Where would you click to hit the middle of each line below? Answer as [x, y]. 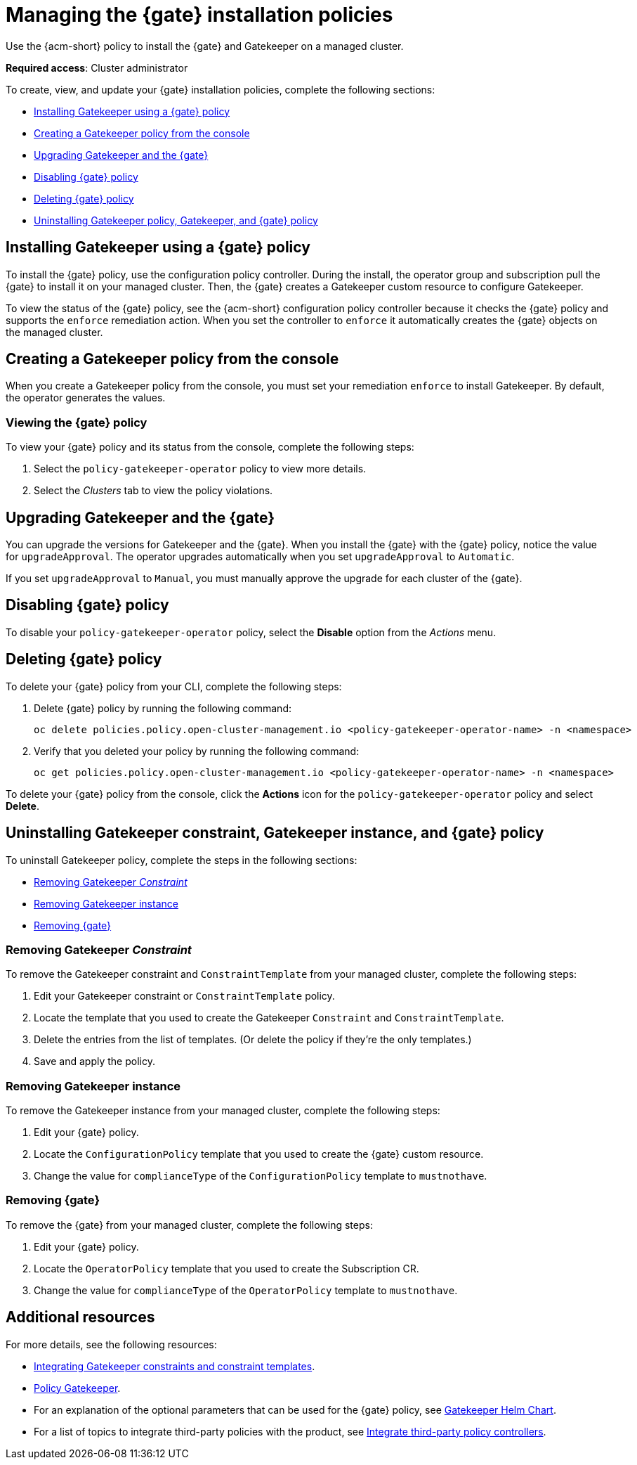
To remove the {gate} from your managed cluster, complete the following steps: [189, 1225]
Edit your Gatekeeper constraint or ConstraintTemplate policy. [184, 996]
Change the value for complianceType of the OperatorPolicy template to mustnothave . [246, 1290]
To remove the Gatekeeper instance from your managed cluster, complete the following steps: [223, 1111]
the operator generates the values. [86, 398]
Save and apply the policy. [94, 1061]
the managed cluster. [54, 332]
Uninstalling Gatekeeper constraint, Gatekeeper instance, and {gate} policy [275, 833]
